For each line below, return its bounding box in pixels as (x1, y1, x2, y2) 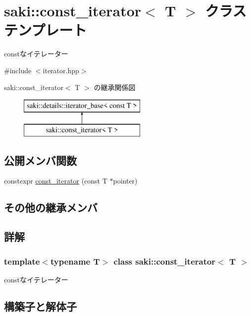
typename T (50, 255, 100, 267)
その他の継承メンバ (4, 200, 98, 215)
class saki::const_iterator (113, 255, 216, 267)
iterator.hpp (43, 65, 79, 75)
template (4, 255, 40, 267)
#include (4, 65, 32, 75)
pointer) (113, 176, 138, 186)
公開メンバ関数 (4, 152, 77, 168)
